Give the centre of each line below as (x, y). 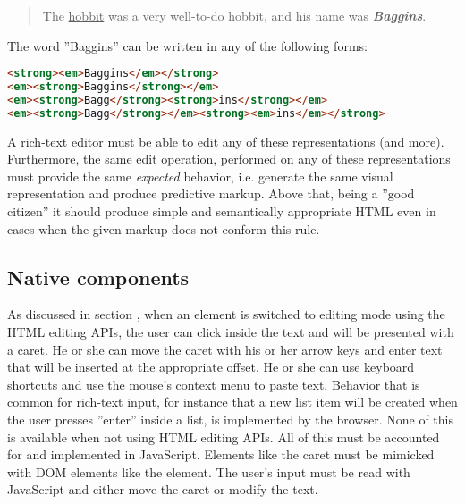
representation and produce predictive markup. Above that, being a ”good (211, 193)
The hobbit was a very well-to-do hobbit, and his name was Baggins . (234, 15)
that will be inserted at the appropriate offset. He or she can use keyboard (211, 367)
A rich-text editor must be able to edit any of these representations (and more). (226, 141)
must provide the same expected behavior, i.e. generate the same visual (200, 176)
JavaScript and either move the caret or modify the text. (163, 489)
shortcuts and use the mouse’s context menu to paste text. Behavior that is (214, 384)
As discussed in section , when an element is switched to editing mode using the (226, 314)
